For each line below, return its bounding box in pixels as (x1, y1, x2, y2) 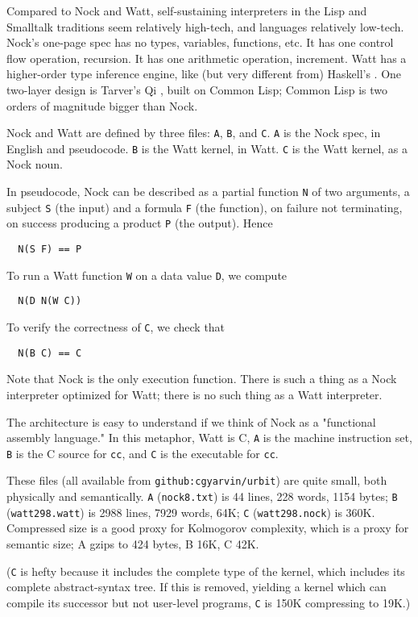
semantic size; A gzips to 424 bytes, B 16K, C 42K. (6, 535, 259, 552)
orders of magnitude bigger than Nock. (6, 97, 198, 114)
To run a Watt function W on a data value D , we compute (6, 266, 288, 283)
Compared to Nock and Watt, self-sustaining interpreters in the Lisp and (6, 2, 367, 19)
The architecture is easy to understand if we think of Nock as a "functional (6, 413, 376, 430)
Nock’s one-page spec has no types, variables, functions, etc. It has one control (6, 34, 394, 51)
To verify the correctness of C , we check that (6, 319, 226, 335)
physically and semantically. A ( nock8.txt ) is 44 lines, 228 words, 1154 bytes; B (6, 488, 398, 505)
